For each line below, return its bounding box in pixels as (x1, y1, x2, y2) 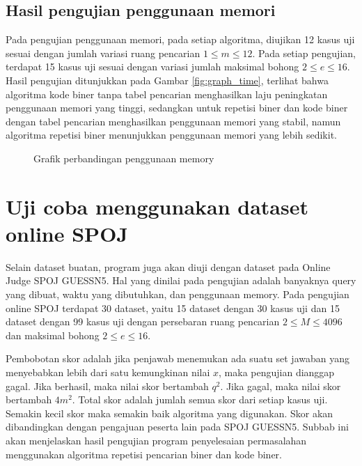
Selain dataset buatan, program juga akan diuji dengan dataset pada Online (6, 259, 331, 274)
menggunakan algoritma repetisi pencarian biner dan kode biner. (6, 446, 282, 461)
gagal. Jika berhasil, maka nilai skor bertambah (6, 378, 209, 393)
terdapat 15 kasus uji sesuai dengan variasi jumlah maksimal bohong (6, 59, 299, 74)
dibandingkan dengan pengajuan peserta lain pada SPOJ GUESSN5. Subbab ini (6, 419, 349, 434)
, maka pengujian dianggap (219, 365, 335, 380)
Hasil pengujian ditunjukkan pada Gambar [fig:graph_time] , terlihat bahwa (6, 72, 329, 87)
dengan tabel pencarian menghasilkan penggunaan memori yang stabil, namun (6, 114, 341, 128)
